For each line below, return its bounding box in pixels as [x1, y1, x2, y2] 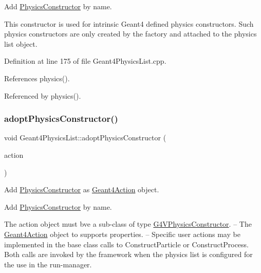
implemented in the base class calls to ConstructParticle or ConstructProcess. [4, 239, 249, 249]
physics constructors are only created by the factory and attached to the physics [4, 28, 257, 39]
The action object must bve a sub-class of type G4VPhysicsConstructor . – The [4, 219, 252, 229]
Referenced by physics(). [4, 90, 81, 101]
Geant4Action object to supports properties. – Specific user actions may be [4, 228, 240, 239]
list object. [4, 38, 38, 49]
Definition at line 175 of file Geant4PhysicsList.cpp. [4, 56, 166, 66]
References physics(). [4, 72, 70, 83]
